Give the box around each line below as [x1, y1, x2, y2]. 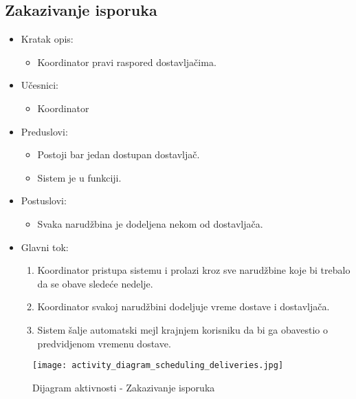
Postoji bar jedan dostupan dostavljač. [37, 147, 200, 162]
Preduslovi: [21, 124, 68, 138]
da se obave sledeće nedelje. [37, 276, 153, 290]
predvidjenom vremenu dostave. [37, 336, 171, 350]
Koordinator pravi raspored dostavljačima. [37, 54, 216, 69]
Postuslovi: [21, 193, 67, 208]
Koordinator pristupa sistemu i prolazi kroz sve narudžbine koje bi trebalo [37, 263, 351, 277]
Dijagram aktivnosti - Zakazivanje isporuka [32, 380, 215, 394]
